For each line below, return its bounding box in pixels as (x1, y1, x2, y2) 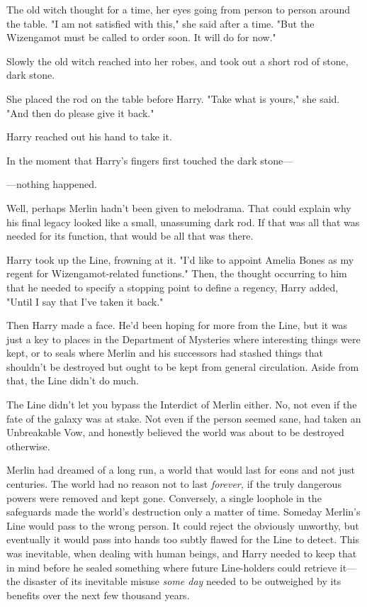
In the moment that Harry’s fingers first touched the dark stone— (6, 152, 293, 167)
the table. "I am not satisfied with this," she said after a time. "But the (6, 16, 315, 30)
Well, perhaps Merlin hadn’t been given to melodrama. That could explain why (6, 200, 351, 215)
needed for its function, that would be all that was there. (6, 228, 254, 243)
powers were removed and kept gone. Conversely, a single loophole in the (6, 490, 322, 505)
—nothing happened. (6, 177, 97, 191)
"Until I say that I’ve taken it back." (6, 294, 164, 308)
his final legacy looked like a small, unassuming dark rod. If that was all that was (6, 214, 360, 229)
